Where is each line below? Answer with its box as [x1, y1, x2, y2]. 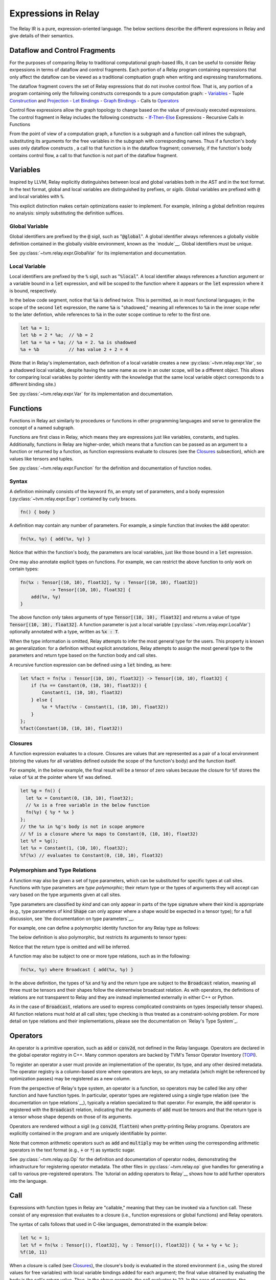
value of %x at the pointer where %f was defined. [9, 774, 112, 780]
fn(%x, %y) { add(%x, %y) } [20, 536, 90, 542]
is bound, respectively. [9, 287, 57, 294]
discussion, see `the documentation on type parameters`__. [9, 915, 134, 922]
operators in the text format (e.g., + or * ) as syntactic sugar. [9, 1147, 135, 1153]
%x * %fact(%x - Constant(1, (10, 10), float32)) [41, 704, 169, 710]
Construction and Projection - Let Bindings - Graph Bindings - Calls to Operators [9, 97, 179, 103]
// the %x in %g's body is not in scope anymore [20, 824, 145, 829]
